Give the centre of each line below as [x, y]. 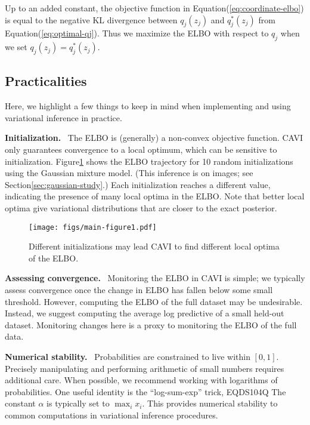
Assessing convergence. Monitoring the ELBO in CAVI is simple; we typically [155, 278]
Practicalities [46, 81]
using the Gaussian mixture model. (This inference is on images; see [129, 173]
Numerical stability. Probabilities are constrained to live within [128, 356]
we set [16, 47]
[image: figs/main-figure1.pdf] [93, 227]
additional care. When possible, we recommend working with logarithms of [141, 380]
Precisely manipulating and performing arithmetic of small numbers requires [145, 368]
